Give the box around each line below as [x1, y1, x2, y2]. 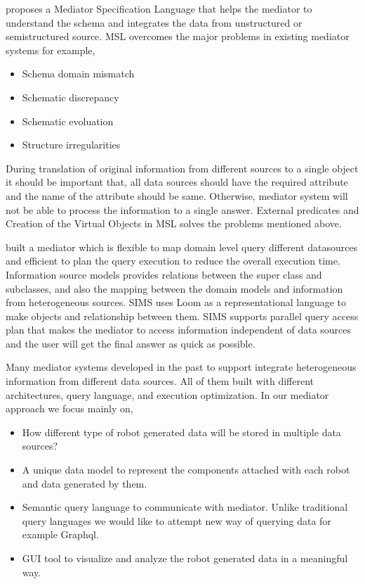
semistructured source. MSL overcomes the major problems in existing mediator [6, 29, 350, 44]
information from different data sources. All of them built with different [6, 374, 314, 388]
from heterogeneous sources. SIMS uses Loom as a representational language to [6, 295, 347, 310]
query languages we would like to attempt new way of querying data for [22, 513, 331, 528]
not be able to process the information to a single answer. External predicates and [6, 202, 359, 217]
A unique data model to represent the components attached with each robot [22, 462, 350, 477]
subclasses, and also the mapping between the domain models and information [6, 281, 343, 296]
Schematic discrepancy [22, 89, 119, 104]
